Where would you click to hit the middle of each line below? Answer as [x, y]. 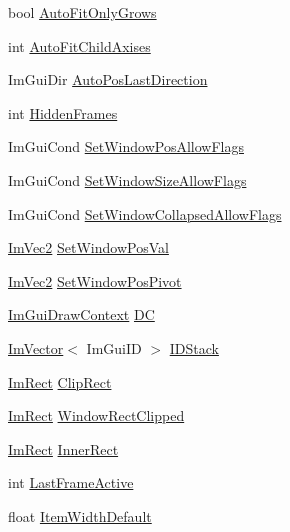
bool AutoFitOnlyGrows [82, 12]
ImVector [36, 347]
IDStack [194, 347]
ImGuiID [114, 347]
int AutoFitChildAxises [79, 45]
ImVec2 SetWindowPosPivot [95, 280]
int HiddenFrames [63, 112]
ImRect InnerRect [63, 448]
